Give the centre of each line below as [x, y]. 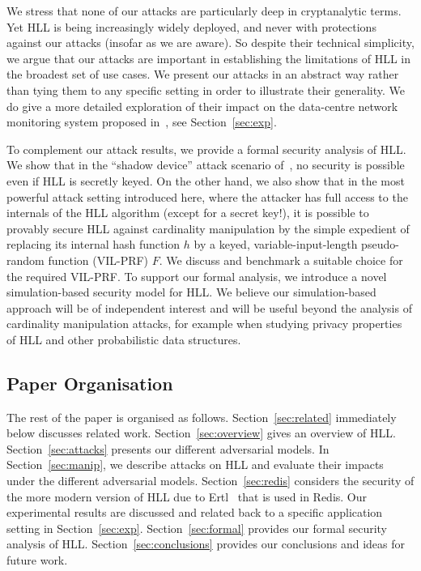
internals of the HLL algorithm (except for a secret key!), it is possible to [188, 213]
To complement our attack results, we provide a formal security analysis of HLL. [206, 149]
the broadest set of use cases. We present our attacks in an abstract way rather [203, 74]
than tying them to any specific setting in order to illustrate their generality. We [206, 89]
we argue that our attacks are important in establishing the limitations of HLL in [209, 58]
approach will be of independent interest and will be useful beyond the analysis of [209, 307]
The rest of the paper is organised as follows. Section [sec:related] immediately [202, 417]
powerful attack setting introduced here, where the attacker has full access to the [207, 196]
